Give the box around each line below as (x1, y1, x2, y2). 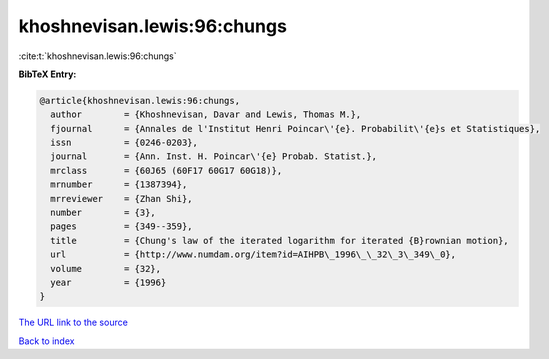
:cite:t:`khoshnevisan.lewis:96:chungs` (18, 50, 177, 62)
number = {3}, (50, 207, 157, 219)
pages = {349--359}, (50, 221, 194, 232)
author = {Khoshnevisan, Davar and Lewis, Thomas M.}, (50, 109, 362, 120)
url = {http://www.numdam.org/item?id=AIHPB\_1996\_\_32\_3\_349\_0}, (50, 249, 457, 260)
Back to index (18, 335, 75, 347)
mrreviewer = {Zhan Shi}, (50, 193, 194, 204)
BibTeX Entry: (18, 68, 77, 80)
